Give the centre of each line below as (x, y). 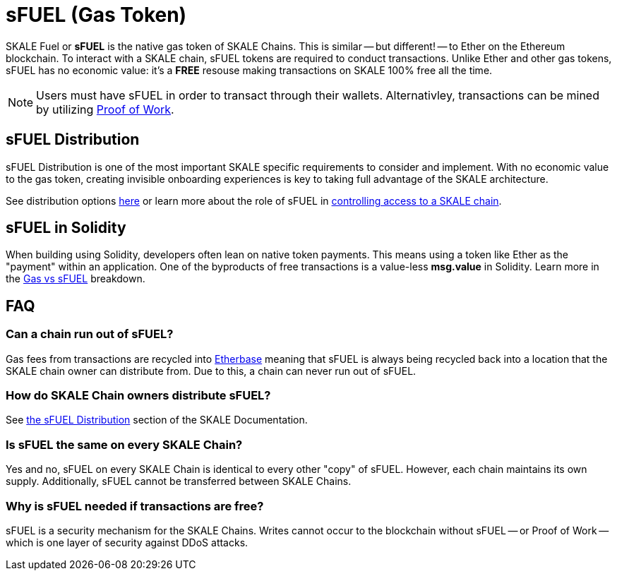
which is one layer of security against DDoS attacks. (127, 542)
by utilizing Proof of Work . (105, 109)
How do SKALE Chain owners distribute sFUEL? (138, 396)
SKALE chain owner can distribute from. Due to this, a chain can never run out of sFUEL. (211, 371)
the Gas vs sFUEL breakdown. (76, 279)
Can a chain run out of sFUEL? (90, 334)
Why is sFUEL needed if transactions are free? (135, 506)
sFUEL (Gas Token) (96, 15)
